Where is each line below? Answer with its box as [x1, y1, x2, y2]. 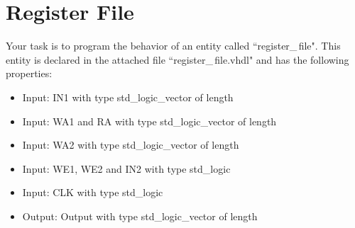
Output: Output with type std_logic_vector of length [22, 208, 258, 223]
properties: [6, 66, 53, 81]
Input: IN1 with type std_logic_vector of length [22, 89, 234, 104]
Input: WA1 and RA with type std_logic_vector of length [22, 113, 277, 128]
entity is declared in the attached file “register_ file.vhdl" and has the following [6, 52, 349, 67]
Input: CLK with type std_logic [22, 185, 163, 200]
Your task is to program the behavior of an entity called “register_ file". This [6, 38, 341, 53]
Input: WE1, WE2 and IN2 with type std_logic [22, 161, 231, 176]
